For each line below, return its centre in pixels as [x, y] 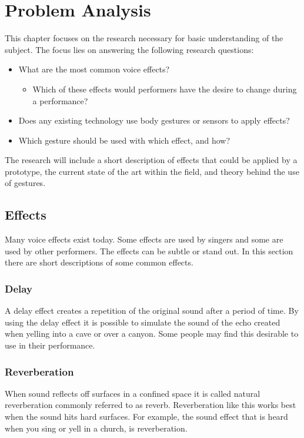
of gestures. [25, 183]
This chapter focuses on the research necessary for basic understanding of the [144, 38]
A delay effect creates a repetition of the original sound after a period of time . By [152, 311]
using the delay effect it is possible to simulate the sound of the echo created [143, 322]
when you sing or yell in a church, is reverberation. [96, 428]
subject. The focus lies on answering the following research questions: [129, 49]
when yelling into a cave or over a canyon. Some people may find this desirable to [152, 334]
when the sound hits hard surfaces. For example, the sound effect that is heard [146, 417]
